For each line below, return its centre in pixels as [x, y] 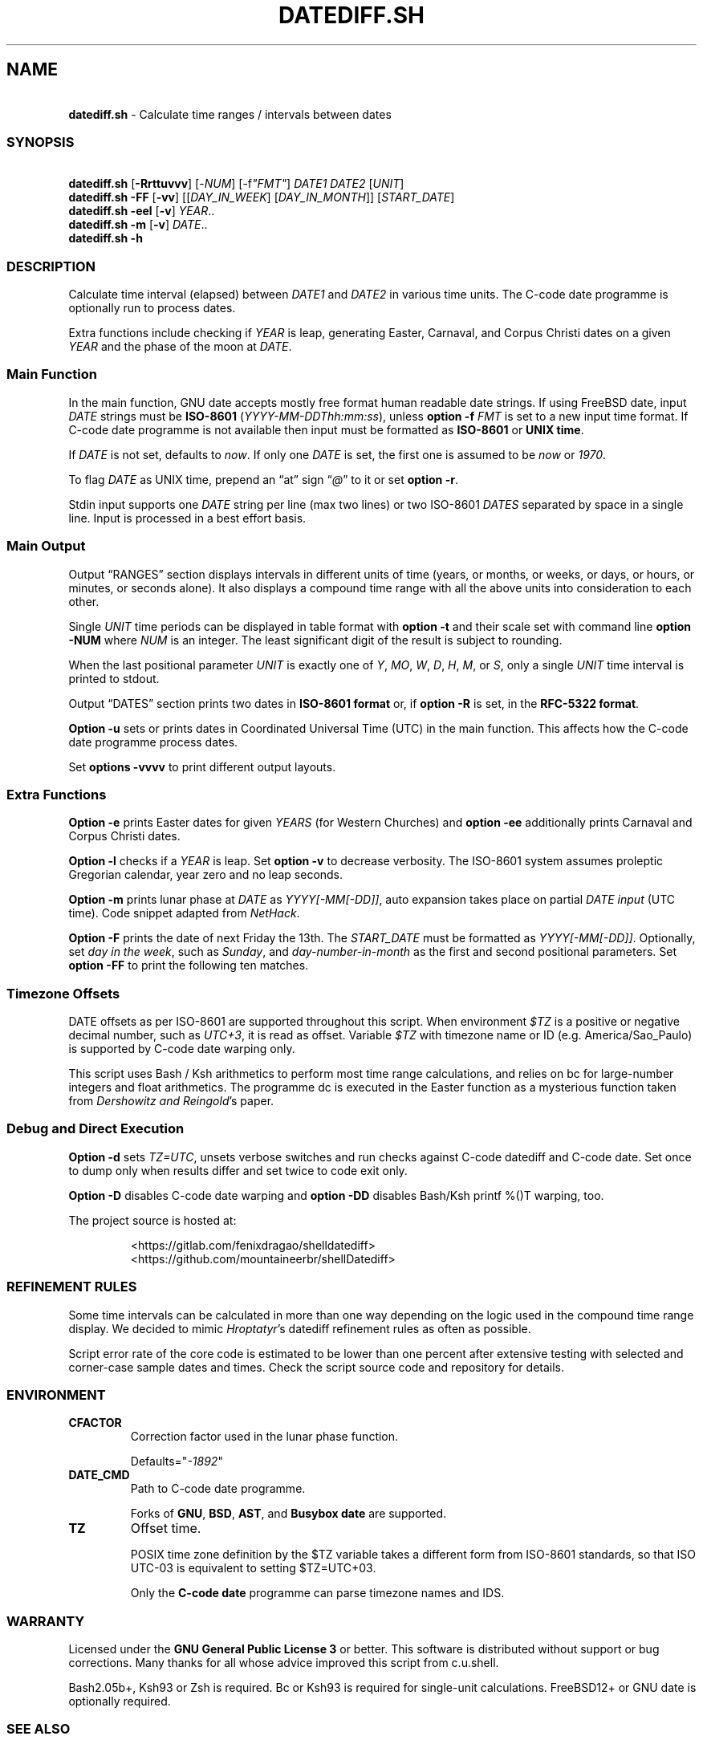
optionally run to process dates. [152, 308]
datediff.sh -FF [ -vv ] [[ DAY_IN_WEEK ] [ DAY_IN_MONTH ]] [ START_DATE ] [262, 197]
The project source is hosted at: [152, 1220]
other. [84, 601]
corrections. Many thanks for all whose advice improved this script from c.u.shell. [284, 1663]
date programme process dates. [153, 742]
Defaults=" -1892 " [177, 1462]
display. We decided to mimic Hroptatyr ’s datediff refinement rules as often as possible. [300, 1328]
